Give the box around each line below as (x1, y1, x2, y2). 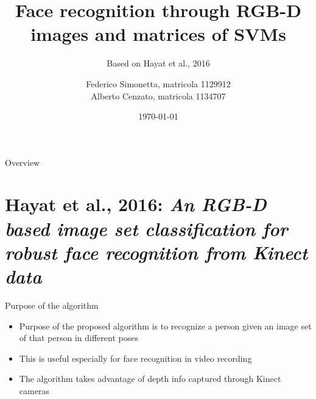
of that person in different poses (19, 331, 138, 344)
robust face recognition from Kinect (5, 239, 308, 265)
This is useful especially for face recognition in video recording (19, 351, 252, 364)
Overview (5, 156, 40, 168)
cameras (19, 384, 49, 397)
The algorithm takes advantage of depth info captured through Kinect (19, 372, 281, 385)
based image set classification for (5, 215, 288, 241)
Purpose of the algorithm (5, 298, 99, 311)
